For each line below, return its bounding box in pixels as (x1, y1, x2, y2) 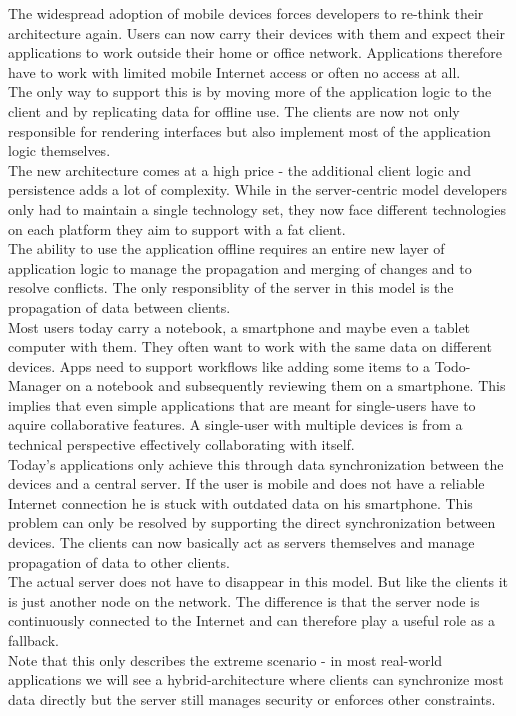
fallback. (8, 630, 59, 650)
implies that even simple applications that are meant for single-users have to (8, 394, 476, 415)
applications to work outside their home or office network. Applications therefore (8, 42, 502, 63)
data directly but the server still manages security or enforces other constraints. (8, 688, 496, 709)
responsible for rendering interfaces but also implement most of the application (8, 120, 491, 141)
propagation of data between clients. (8, 296, 231, 317)
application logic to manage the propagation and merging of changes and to (8, 257, 472, 278)
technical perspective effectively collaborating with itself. (8, 434, 355, 455)
